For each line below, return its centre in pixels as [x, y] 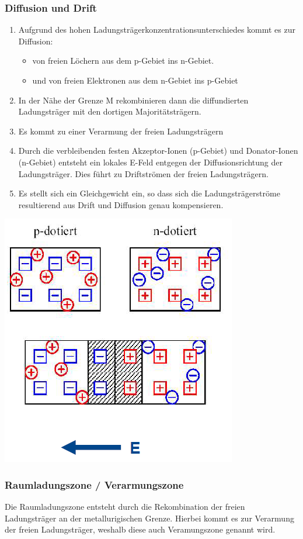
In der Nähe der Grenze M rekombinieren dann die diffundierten [133, 100]
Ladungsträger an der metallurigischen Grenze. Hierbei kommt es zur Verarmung [149, 518]
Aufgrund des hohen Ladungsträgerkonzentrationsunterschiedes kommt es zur [157, 30]
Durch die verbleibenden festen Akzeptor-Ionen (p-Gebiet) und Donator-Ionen [158, 151]
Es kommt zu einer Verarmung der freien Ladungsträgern [121, 131]
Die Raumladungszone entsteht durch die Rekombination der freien [125, 507]
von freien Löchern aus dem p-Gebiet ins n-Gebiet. [123, 61]
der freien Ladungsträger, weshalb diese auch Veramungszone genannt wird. [140, 529]
